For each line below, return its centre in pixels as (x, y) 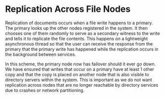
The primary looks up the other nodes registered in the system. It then (77, 28)
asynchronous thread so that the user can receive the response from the (79, 44)
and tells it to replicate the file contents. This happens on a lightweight (77, 39)
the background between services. (41, 54)
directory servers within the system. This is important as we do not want (79, 80)
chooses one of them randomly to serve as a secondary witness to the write (82, 33)
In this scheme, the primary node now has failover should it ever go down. (81, 64)
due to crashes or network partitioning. (45, 90)
